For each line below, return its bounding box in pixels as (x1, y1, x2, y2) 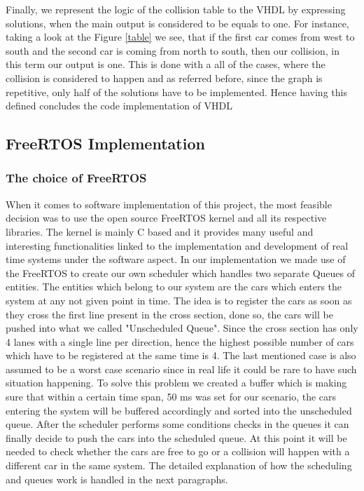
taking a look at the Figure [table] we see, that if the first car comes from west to (6, 29, 355, 44)
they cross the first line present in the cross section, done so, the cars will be (6, 307, 333, 321)
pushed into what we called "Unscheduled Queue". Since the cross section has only (6, 321, 358, 335)
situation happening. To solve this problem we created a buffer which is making (6, 375, 347, 390)
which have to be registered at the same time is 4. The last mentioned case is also (6, 348, 356, 363)
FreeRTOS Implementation (6, 133, 205, 154)
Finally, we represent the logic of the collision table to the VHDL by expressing (6, 2, 346, 16)
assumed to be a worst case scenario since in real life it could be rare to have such (6, 361, 357, 376)
